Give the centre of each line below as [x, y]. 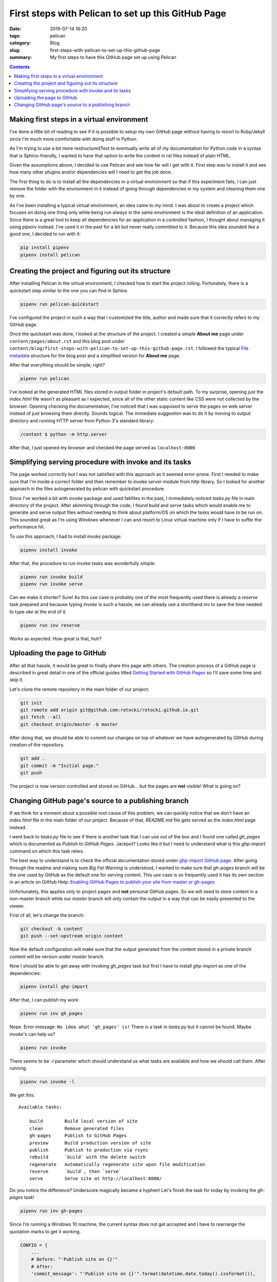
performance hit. [27, 527]
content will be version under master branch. [57, 956]
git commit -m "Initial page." [60, 766]
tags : [15, 35]
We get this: [22, 1095]
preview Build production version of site [90, 1143]
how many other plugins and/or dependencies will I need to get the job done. [91, 172]
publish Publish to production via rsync [89, 1150]
